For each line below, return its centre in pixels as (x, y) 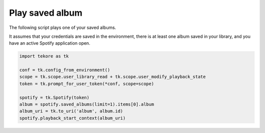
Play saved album (46, 13)
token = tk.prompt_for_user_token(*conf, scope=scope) (87, 84)
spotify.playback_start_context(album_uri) (73, 118)
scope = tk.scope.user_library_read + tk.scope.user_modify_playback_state (113, 77)
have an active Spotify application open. (50, 43)
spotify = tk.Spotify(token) (54, 97)
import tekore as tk (44, 56)
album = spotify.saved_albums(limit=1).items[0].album (87, 105)
